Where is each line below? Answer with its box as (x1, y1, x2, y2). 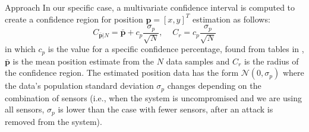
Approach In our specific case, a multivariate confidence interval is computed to (5, 1, 295, 13)
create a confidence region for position (5, 12, 143, 25)
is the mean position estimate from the (12, 54, 154, 67)
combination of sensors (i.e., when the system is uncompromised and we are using (5, 91, 302, 104)
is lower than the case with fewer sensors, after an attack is (58, 103, 273, 115)
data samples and (166, 54, 230, 67)
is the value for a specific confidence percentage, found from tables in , (48, 43, 304, 55)
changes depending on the (167, 79, 261, 92)
